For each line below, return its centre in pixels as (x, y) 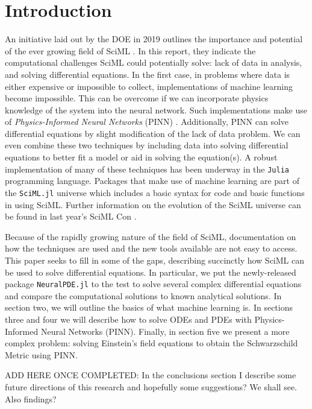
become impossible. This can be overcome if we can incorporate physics (137, 98)
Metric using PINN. (41, 354)
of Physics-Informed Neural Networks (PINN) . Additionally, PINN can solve (147, 122)
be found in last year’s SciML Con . (71, 216)
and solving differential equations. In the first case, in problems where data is (148, 74)
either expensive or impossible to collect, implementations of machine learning (149, 86)
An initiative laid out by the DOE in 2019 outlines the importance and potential (154, 39)
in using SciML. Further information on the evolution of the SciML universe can (153, 204)
